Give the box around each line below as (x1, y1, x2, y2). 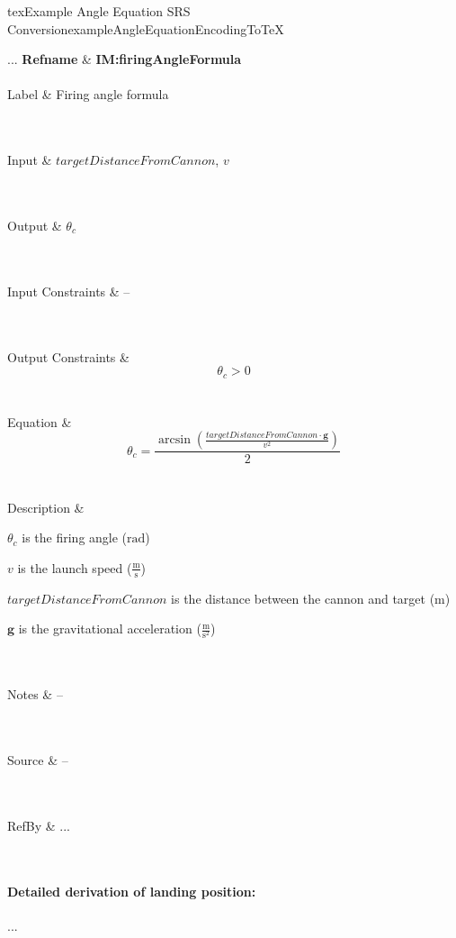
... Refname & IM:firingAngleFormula (7, 50, 242, 68)
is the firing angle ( (22, 528, 128, 547)
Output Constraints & (7, 347, 130, 366)
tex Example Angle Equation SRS (7, 2, 191, 20)
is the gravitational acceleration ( (18, 619, 201, 638)
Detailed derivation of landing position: (7, 881, 256, 900)
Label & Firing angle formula (7, 85, 169, 104)
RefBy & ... (7, 816, 70, 835)
